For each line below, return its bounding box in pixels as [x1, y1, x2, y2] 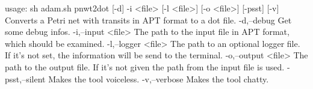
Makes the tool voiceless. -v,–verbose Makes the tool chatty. [48, 72, 269, 85]
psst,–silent [5, 72, 46, 85]
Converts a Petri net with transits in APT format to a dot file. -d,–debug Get [5, 13, 292, 26]
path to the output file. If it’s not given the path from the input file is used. [5, 60, 285, 73]
